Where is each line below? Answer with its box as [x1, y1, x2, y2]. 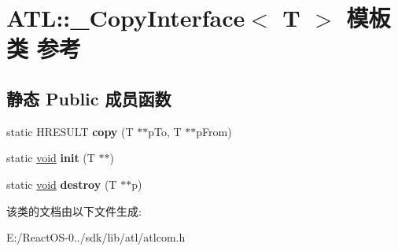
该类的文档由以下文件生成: [6, 202, 142, 219]
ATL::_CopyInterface [6, 2, 245, 34]
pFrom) [196, 123, 232, 139]
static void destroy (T [6, 175, 117, 192]
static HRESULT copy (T [6, 123, 134, 139]
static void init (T [6, 149, 95, 166]
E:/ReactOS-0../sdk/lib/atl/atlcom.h [6, 229, 186, 245]
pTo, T [148, 123, 182, 139]
